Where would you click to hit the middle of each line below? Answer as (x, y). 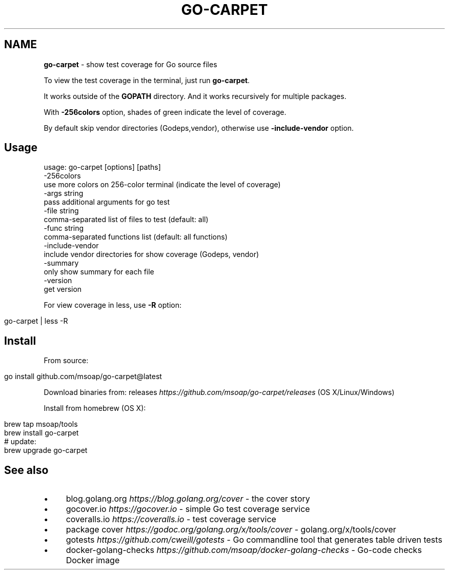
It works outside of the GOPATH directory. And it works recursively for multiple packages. (195, 96)
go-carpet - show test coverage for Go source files (130, 64)
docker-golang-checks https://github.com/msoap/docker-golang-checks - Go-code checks (244, 550)
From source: (66, 361)
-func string (64, 228)
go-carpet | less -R (36, 321)
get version (63, 289)
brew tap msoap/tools (41, 424)
